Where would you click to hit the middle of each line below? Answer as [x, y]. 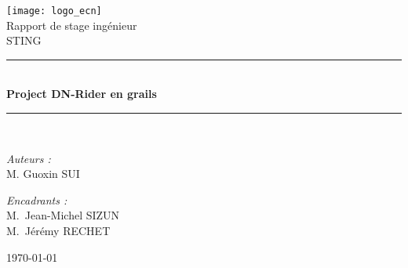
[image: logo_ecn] [54, 11]
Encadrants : [37, 199]
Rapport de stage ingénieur [72, 25]
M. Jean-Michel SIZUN [63, 215]
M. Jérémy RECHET [58, 230]
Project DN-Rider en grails [82, 94]
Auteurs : [29, 158]
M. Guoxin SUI [43, 174]
